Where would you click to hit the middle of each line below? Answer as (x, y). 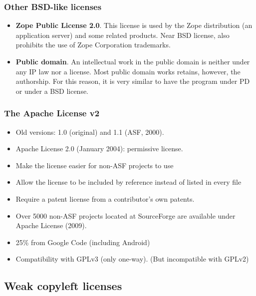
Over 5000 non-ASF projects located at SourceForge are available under (126, 215)
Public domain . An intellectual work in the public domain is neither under (133, 61)
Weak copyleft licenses (63, 286)
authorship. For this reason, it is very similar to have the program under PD (133, 81)
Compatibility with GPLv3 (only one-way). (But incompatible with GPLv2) (132, 259)
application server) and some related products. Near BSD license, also (123, 35)
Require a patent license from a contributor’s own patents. (105, 198)
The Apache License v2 (52, 113)
